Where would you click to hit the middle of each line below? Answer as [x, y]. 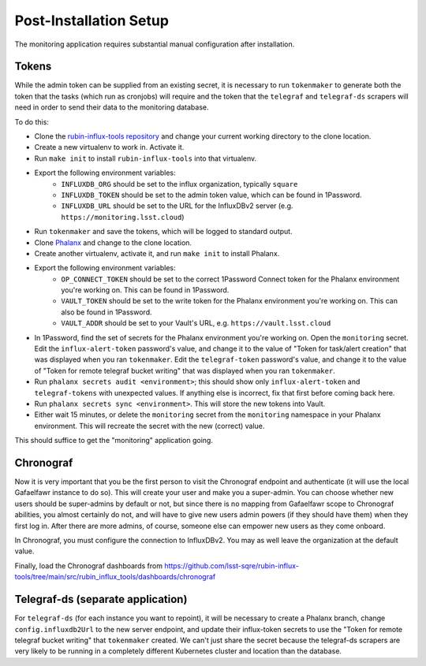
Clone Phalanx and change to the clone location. [113, 242]
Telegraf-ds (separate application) [101, 599]
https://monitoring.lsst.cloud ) [123, 217]
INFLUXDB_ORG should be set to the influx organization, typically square [179, 184]
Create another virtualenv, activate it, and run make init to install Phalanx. [157, 253]
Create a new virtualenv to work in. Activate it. [109, 147]
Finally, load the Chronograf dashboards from [89, 566]
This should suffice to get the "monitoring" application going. [114, 441]
